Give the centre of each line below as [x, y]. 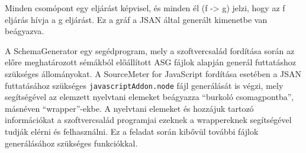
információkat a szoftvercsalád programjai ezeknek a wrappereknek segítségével [148, 120]
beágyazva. [25, 31]
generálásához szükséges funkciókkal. [71, 143]
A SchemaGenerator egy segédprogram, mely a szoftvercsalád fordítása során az [150, 50]
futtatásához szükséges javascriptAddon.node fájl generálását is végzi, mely [144, 85]
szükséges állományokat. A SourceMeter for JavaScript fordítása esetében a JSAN [153, 73]
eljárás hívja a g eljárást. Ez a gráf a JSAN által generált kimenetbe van [136, 19]
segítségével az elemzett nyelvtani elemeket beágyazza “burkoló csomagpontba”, [149, 97]
